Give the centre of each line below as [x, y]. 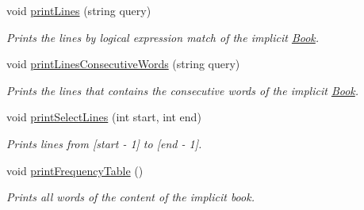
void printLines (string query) [79, 10]
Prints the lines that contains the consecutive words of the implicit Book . [183, 90]
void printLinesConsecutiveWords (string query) [123, 64]
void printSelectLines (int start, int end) [104, 117]
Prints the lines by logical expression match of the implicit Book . [163, 37]
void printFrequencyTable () [75, 170]
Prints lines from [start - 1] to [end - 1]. [104, 143]
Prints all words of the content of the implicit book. [130, 197]
